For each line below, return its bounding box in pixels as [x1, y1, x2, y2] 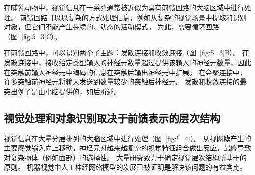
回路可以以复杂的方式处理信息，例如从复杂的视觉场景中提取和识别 [33, 12, 247, 22]
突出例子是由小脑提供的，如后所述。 [4, 86, 121, 96]
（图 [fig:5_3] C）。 [4, 31, 62, 41]
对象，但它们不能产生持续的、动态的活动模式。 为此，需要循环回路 [4, 22, 219, 32]
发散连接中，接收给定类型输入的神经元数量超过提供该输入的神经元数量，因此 [4, 57, 251, 67]
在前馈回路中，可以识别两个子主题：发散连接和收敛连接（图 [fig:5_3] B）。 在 [4, 48, 249, 58]
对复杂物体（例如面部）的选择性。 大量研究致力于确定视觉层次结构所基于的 [4, 152, 247, 162]
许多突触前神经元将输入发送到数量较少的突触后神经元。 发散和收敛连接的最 [4, 76, 247, 87]
